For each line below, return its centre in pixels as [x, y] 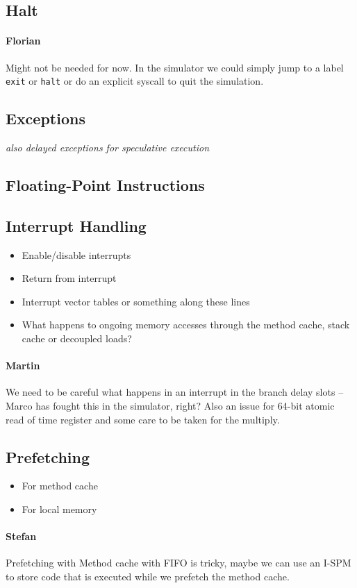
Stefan [21, 536]
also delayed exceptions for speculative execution [108, 148]
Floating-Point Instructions [105, 185]
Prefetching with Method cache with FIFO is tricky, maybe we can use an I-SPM [178, 563]
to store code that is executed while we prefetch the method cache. [148, 576]
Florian [23, 41]
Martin [23, 366]
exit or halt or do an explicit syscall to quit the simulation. [135, 81]
